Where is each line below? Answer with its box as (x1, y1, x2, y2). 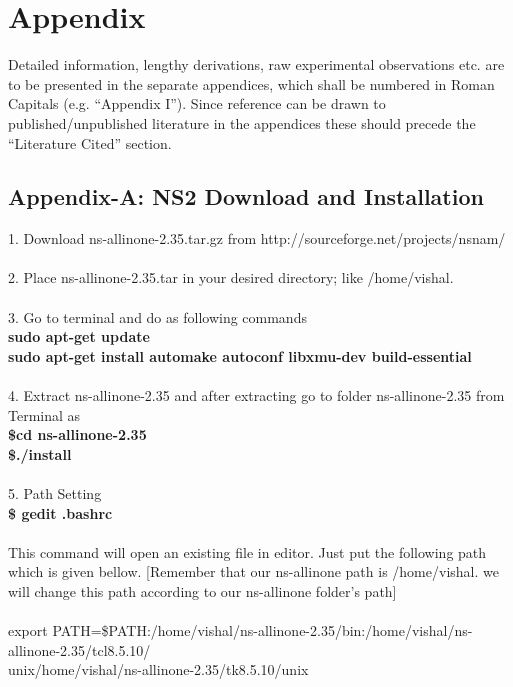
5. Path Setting (8, 483, 102, 504)
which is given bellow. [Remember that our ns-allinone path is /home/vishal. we (8, 561, 499, 582)
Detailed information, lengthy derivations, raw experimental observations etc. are (8, 54, 505, 75)
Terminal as (8, 404, 81, 425)
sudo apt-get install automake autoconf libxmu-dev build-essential (8, 345, 472, 366)
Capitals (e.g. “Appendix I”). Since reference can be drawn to (8, 93, 386, 114)
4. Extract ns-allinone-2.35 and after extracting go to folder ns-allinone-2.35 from (8, 385, 505, 406)
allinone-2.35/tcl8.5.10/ (8, 639, 151, 660)
